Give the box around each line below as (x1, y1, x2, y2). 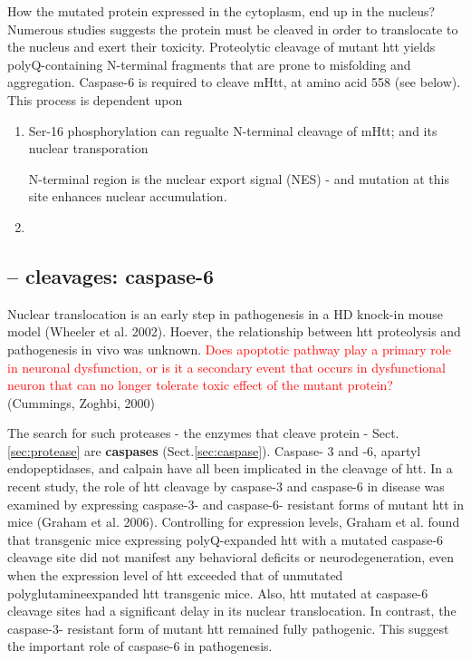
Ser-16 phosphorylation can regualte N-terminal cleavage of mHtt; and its (28, 121, 437, 140)
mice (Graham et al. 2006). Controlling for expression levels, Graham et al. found (7, 512, 460, 531)
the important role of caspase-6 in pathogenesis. (7, 637, 273, 656)
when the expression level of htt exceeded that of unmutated (7, 566, 343, 585)
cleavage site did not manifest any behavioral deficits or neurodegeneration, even (7, 548, 455, 567)
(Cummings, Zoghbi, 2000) (7, 393, 156, 412)
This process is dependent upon (7, 90, 183, 109)
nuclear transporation (28, 139, 149, 158)
